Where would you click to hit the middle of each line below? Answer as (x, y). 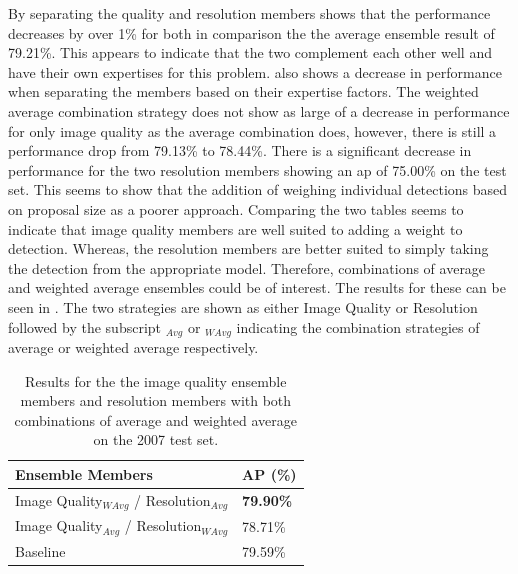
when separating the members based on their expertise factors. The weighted (243, 91)
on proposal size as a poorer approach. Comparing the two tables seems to (236, 208)
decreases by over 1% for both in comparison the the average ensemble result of (251, 32)
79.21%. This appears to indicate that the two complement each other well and (250, 52)
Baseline (40, 551)
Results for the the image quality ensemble (156, 380)
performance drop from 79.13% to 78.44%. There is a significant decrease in (240, 150)
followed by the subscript (85, 326)
